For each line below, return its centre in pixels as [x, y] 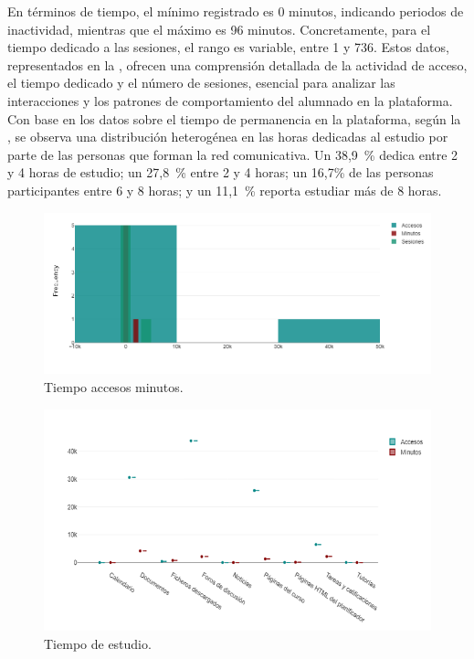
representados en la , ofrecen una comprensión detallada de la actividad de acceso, [237, 64]
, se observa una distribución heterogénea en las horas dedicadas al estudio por [228, 137]
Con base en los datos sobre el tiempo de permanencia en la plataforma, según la [234, 118]
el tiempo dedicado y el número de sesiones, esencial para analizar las [201, 83]
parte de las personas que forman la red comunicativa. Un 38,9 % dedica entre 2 [233, 154]
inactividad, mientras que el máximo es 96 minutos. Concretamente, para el [219, 29]
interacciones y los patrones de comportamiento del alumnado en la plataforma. [230, 100]
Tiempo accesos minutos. [114, 386]
